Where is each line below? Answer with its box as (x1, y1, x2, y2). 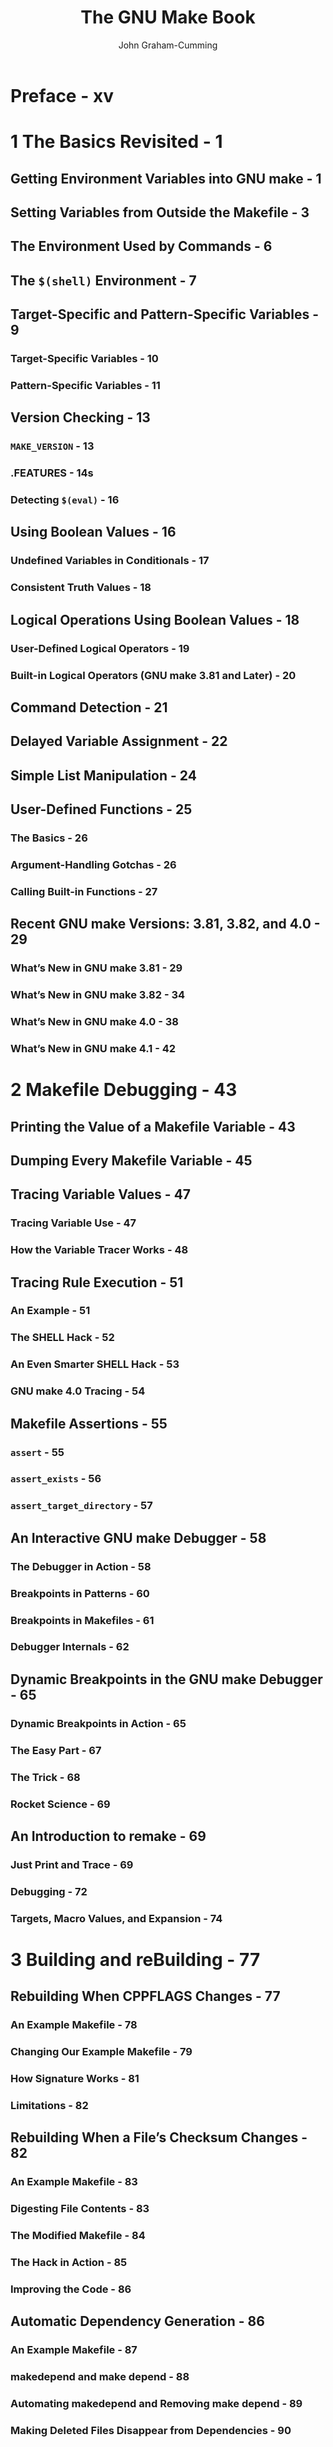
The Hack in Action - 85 (10, 2256, 128, 2270)
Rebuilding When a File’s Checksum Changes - (10, 2129, 308, 2146)
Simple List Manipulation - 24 (10, 767, 197, 784)
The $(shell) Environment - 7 (10, 272, 197, 289)
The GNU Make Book (80, 6, 256, 29)
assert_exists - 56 (10, 1472, 102, 1486)
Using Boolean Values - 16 (10, 524, 177, 541)
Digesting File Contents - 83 (10, 2202, 150, 2216)
